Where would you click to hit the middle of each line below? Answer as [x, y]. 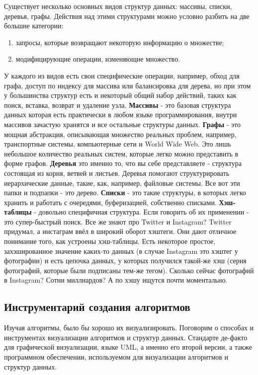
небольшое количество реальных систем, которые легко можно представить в [121, 153]
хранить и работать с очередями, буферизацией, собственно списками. [110, 202]
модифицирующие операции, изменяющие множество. [98, 59]
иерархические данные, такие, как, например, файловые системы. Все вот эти [122, 183]
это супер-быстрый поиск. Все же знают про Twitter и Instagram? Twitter [118, 221]
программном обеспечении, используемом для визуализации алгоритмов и [116, 357]
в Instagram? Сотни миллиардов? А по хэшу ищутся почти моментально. [116, 280]
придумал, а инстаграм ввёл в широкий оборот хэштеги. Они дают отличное [120, 231]
